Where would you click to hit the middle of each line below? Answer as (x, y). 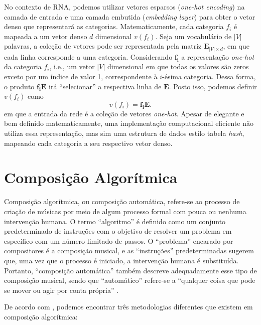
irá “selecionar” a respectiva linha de (105, 86)
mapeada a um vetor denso (46, 36)
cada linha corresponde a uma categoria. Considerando (88, 56)
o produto (19, 86)
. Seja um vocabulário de (193, 36)
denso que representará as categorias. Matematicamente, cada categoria (114, 26)
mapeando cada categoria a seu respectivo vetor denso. (88, 143)
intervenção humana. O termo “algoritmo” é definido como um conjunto (115, 221)
